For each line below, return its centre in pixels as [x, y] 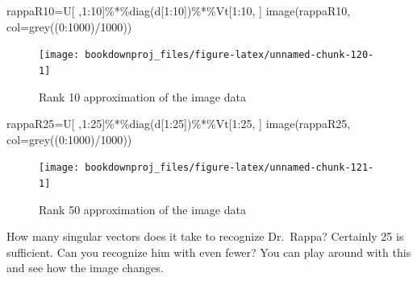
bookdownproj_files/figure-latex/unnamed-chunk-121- [229, 168]
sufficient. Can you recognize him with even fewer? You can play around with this [209, 252]
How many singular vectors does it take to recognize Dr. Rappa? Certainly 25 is [205, 236]
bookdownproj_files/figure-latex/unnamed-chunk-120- [229, 55]
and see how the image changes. [85, 268]
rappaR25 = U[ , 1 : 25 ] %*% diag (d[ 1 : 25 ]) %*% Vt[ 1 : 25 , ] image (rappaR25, [179, 124]
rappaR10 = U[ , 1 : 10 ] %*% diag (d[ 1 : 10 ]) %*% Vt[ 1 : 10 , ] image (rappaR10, [179, 10]
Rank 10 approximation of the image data [142, 96]
